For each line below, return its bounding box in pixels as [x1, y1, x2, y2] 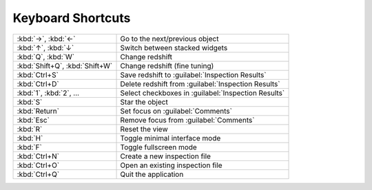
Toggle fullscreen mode [120, 142, 198, 151]
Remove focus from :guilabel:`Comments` [120, 115, 255, 125]
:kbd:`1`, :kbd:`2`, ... [17, 88, 79, 98]
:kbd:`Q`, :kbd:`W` [17, 52, 75, 61]
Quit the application [120, 169, 184, 179]
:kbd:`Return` [17, 106, 60, 116]
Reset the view [120, 124, 168, 134]
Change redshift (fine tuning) [120, 61, 214, 70]
